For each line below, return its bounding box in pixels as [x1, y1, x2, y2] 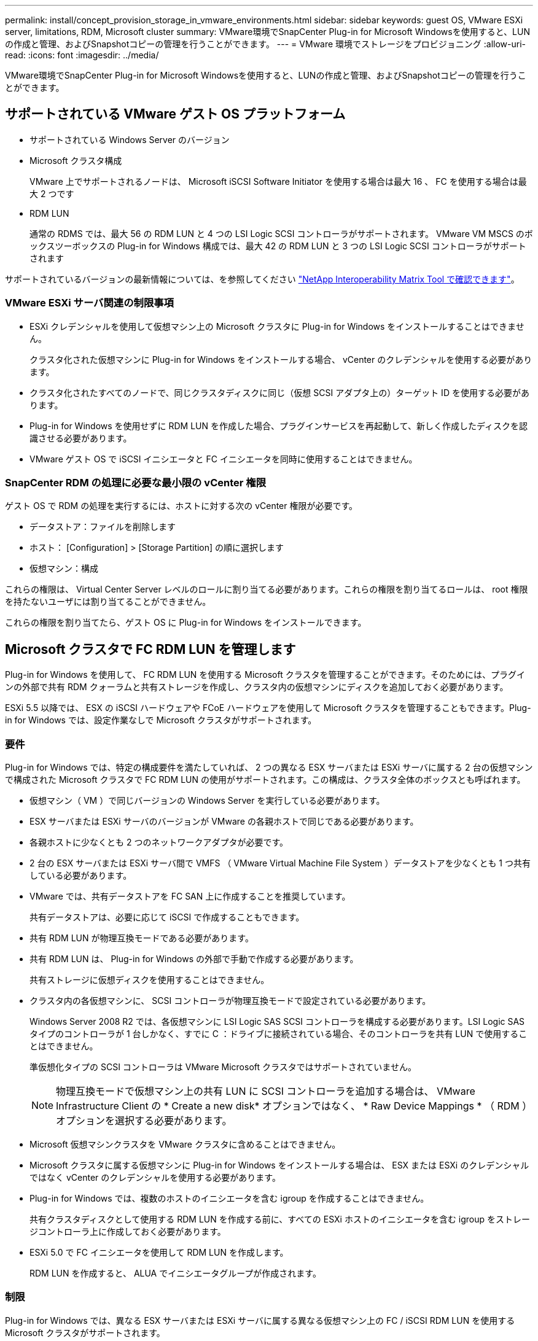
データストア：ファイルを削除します [29, 521, 176, 532]
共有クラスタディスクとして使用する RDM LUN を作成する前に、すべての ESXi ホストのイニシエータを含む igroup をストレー [29, 1213, 531, 1224]
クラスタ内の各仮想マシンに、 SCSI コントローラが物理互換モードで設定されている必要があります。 [29, 995, 431, 1006]
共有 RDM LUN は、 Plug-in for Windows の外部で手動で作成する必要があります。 [29, 953, 359, 964]
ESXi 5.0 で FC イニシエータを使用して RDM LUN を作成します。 [29, 1246, 289, 1257]
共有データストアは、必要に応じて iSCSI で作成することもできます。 [29, 911, 305, 922]
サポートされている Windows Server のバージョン [29, 134, 230, 145]
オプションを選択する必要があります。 [56, 1114, 232, 1127]
